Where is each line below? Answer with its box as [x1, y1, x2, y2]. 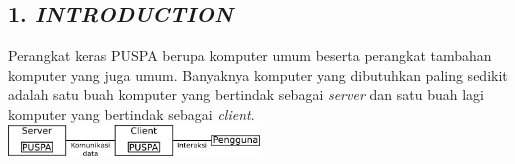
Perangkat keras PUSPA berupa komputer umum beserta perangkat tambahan [8, 45, 492, 66]
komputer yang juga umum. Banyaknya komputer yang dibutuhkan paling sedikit [8, 64, 508, 85]
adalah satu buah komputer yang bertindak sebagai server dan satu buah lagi [8, 84, 484, 105]
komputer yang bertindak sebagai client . [8, 103, 255, 124]
